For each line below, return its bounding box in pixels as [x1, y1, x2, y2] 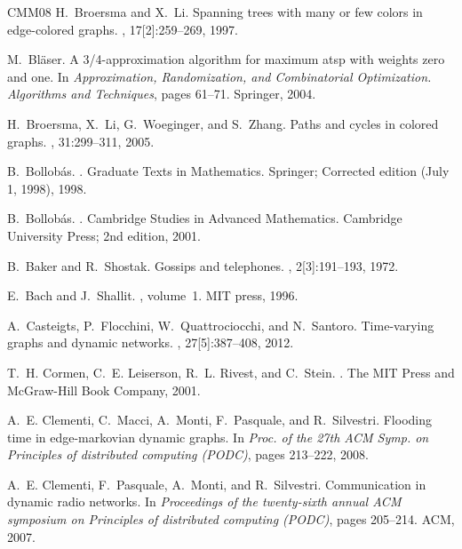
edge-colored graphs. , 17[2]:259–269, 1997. [7, 20, 238, 38]
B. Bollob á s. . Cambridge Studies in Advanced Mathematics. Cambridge [7, 209, 402, 227]
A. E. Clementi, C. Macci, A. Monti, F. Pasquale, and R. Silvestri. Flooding [7, 410, 433, 429]
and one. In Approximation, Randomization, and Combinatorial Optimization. [7, 67, 432, 85]
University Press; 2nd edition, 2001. [7, 226, 201, 244]
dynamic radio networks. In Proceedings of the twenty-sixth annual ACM [7, 492, 402, 511]
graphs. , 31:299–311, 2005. [7, 131, 155, 150]
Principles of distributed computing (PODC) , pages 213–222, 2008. [7, 445, 369, 464]
